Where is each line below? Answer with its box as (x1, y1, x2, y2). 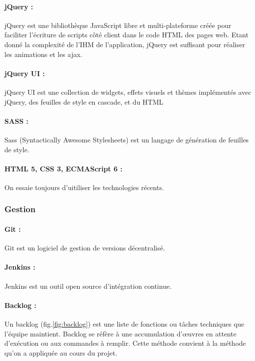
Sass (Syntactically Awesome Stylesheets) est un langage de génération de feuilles (4, 134, 249, 144)
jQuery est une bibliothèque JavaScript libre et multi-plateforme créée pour (4, 20, 231, 30)
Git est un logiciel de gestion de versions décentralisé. (4, 243, 165, 253)
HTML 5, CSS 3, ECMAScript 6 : (4, 163, 123, 173)
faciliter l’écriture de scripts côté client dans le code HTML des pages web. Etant (4, 29, 249, 40)
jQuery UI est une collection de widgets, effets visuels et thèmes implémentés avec (4, 86, 252, 97)
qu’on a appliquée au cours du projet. (4, 347, 117, 358)
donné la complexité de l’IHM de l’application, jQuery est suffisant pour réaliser (4, 39, 245, 49)
